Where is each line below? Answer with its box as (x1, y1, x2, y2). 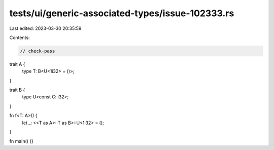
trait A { (9, 61, 25, 67)
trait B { (9, 87, 25, 93)
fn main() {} (9, 138, 34, 144)
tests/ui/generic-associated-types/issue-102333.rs (9, 8, 234, 19)
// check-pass (20, 48, 55, 54)
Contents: (9, 34, 30, 41)
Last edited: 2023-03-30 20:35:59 (9, 25, 82, 31)
